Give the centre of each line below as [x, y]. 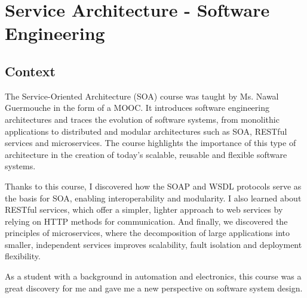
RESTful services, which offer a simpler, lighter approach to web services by [144, 209]
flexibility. [23, 256]
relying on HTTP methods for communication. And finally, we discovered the [146, 221]
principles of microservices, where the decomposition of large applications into [147, 233]
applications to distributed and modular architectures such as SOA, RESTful [146, 131]
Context [30, 71]
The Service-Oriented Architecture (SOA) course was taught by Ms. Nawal [142, 96]
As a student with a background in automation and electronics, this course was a [153, 276]
